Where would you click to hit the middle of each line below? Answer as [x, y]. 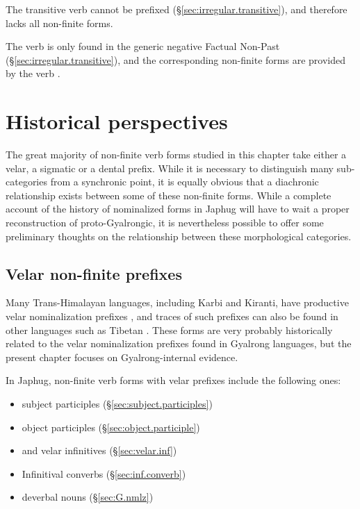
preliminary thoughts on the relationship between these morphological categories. [179, 236]
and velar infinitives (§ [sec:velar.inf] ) [99, 450]
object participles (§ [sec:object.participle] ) [111, 427]
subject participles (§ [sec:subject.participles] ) [117, 404]
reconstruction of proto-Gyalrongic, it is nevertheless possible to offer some [165, 223]
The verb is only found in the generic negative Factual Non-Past [143, 46]
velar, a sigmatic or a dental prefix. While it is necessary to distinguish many [170, 168]
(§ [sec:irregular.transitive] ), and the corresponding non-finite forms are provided [175, 59]
